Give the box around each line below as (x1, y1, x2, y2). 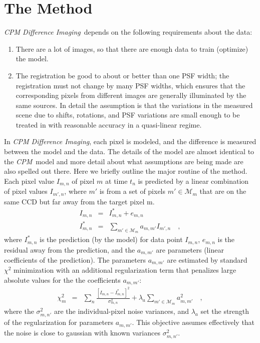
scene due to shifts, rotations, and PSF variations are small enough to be (16, 109, 240, 120)
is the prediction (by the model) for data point (39, 234, 183, 245)
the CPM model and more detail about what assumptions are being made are (4, 156, 243, 166)
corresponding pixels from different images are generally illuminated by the (16, 90, 246, 100)
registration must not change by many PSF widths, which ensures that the (16, 80, 245, 90)
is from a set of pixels (99, 186, 166, 196)
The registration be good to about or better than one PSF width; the (16, 70, 229, 80)
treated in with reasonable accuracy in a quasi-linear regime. (16, 119, 202, 130)
